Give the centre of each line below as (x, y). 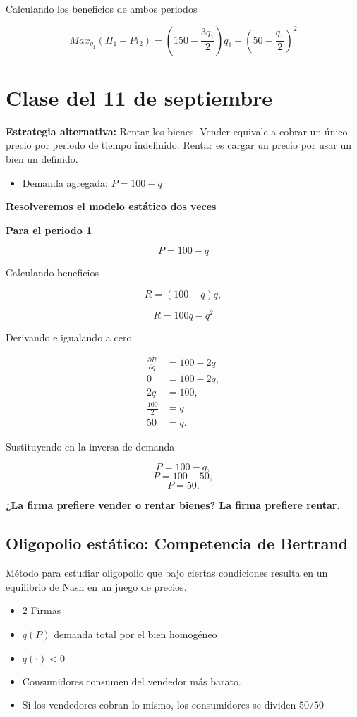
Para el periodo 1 (49, 229)
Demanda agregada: (65, 182)
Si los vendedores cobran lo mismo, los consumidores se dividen (159, 705)
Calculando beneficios (52, 272)
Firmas (46, 610)
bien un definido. (42, 158)
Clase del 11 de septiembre (139, 97)
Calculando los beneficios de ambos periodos (102, 8)
